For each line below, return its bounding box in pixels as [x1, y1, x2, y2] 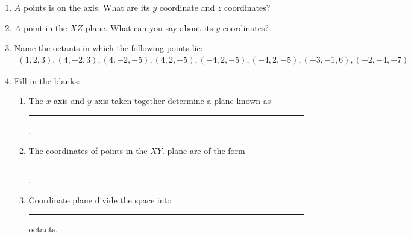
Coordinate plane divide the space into [28, 193, 172, 206]
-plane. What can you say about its [83, 21, 213, 34]
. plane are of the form [162, 144, 245, 156]
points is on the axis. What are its [23, 1, 150, 13]
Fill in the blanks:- [14, 74, 83, 87]
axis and [54, 94, 85, 107]
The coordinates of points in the [28, 144, 148, 156]
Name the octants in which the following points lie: [14, 42, 203, 54]
